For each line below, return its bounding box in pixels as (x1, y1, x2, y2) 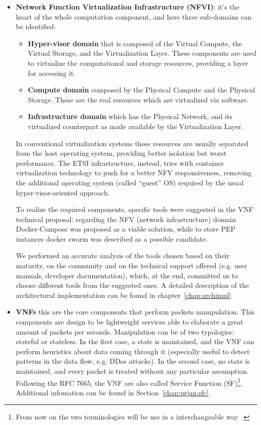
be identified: (16, 21, 56, 32)
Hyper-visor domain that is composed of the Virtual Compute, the (28, 38, 242, 48)
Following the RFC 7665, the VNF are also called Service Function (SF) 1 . (16, 376, 243, 388)
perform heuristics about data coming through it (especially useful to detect (16, 346, 250, 356)
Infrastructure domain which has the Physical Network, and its (28, 111, 232, 122)
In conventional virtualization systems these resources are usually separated (16, 138, 248, 148)
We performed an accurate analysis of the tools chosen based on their (16, 250, 229, 261)
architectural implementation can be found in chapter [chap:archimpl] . (16, 289, 233, 300)
